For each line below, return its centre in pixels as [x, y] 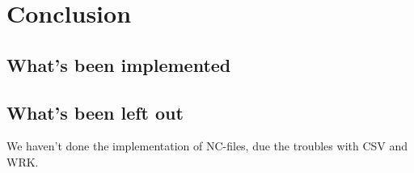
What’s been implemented [119, 64]
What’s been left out [95, 112]
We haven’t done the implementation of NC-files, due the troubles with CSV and [207, 146]
